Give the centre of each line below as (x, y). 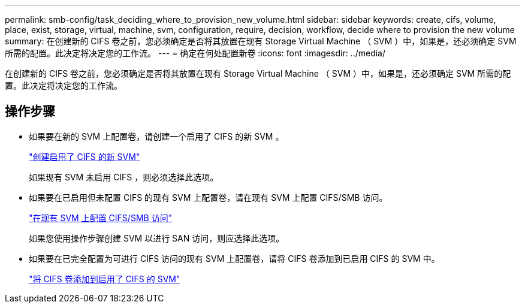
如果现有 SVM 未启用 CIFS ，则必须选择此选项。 (124, 177)
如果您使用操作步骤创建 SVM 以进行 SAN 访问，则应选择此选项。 (157, 238)
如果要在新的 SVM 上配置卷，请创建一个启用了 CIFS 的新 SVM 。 (156, 136)
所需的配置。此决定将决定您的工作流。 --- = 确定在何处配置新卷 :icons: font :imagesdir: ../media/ (195, 53)
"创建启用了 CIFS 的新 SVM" (85, 156)
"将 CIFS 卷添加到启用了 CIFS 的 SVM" (105, 279)
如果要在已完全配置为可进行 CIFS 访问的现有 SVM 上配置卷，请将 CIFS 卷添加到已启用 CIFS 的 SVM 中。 (234, 258)
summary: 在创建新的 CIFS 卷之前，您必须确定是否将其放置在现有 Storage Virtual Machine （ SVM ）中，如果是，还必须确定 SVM (261, 41)
